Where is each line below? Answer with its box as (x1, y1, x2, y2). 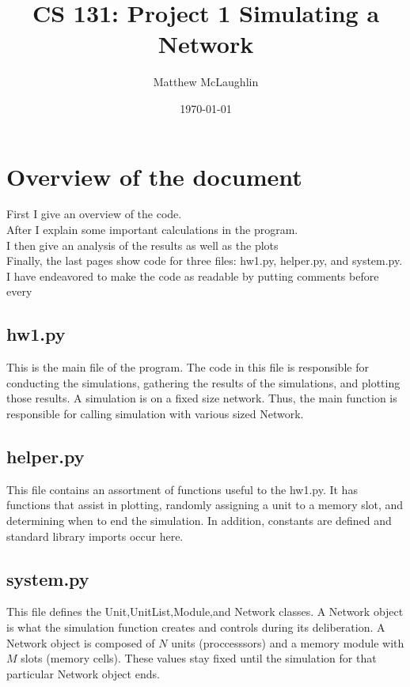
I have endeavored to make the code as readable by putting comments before (6, 267, 379, 284)
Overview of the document (6, 160, 302, 192)
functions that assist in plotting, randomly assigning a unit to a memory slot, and (6, 496, 404, 513)
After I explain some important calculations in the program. (6, 221, 298, 238)
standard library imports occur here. (6, 527, 184, 544)
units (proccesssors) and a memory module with (171, 634, 404, 651)
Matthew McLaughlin (153, 74, 259, 90)
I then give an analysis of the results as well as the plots (6, 236, 279, 253)
